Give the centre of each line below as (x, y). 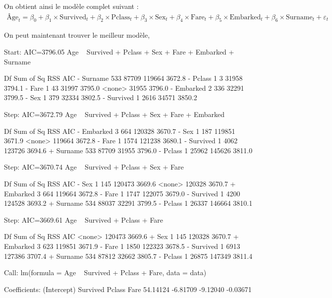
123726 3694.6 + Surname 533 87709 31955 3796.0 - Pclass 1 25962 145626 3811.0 (128, 150)
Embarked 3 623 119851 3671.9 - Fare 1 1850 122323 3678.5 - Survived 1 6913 (122, 246)
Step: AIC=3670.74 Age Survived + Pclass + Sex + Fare (94, 167)
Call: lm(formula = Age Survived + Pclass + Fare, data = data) (105, 272)
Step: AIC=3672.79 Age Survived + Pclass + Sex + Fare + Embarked (114, 114)
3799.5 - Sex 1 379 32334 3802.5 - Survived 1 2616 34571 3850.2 (101, 97)
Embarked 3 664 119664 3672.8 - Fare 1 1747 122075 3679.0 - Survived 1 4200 (122, 193)
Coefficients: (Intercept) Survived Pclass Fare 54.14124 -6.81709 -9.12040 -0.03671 (128, 289)
